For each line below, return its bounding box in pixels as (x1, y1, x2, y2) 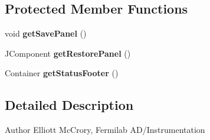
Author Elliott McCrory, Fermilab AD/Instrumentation (5, 123, 205, 136)
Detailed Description (5, 96, 134, 114)
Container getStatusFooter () (5, 67, 119, 79)
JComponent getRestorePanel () (5, 47, 131, 59)
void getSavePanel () (5, 27, 87, 40)
